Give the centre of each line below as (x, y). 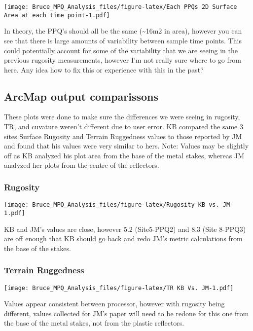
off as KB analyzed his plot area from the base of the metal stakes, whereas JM (124, 155)
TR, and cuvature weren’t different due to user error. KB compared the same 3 (124, 127)
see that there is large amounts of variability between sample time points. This (123, 40)
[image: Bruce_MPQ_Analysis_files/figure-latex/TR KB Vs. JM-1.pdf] (119, 288)
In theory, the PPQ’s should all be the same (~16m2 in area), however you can (123, 31)
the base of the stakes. (37, 248)
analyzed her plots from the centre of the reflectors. (82, 165)
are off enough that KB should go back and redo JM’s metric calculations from (123, 239)
